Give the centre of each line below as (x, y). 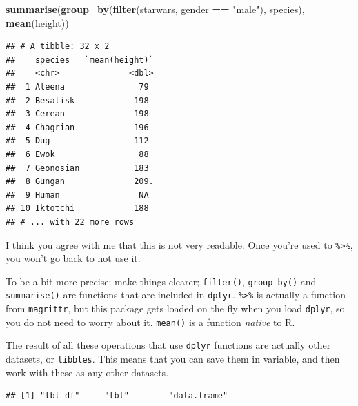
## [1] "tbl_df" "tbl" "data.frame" (117, 396)
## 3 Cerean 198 (77, 114)
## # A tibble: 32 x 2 (58, 47)
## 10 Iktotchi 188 (77, 209)
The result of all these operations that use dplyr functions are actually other (168, 345)
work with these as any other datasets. (87, 372)
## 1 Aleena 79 (77, 87)
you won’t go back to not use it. (73, 258)
